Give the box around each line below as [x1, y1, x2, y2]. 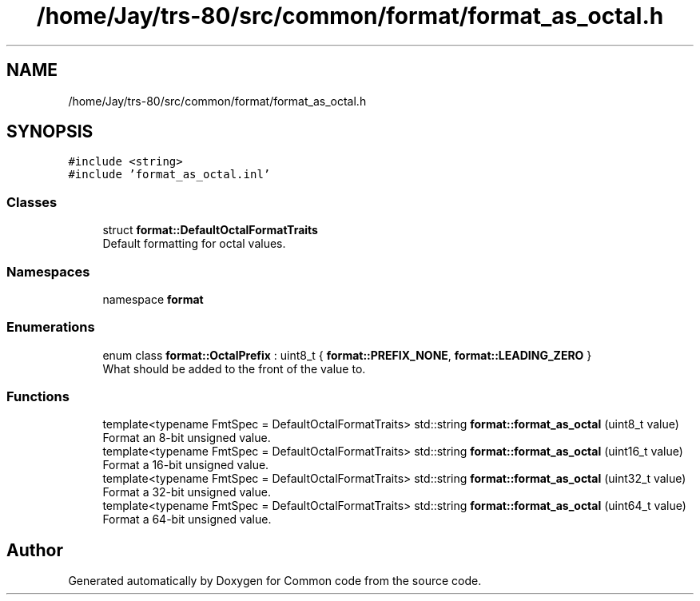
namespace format [102, 292, 204, 306]
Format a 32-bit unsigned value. [102, 485, 271, 500]
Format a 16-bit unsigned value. [102, 458, 269, 472]
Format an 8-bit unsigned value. [102, 431, 271, 445]
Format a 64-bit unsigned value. [102, 512, 272, 527]
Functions [6, 388, 70, 405]
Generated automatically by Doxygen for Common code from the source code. [68, 574, 482, 588]
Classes [6, 193, 58, 210]
